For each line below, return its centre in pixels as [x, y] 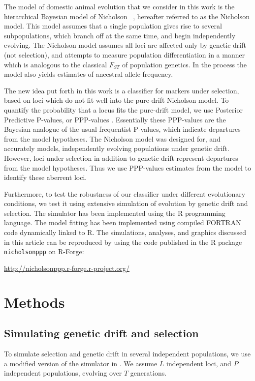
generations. [148, 373]
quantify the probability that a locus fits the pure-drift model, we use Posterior [123, 109]
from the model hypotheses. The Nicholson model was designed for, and [112, 138]
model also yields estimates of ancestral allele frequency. [89, 74]
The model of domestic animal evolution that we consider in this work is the [119, 6]
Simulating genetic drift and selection [101, 333]
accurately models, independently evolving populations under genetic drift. [117, 148]
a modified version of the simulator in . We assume [81, 363]
